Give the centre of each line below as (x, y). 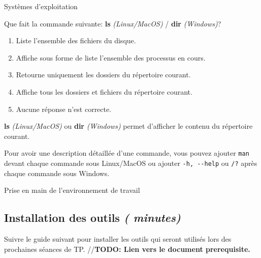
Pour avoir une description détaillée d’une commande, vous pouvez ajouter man (127, 153)
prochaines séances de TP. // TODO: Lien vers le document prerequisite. (127, 249)
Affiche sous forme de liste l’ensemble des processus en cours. (111, 57)
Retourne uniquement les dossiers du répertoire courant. (103, 75)
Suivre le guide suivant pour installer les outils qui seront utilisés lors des (118, 239)
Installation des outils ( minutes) (92, 218)
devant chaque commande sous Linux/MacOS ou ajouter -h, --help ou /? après (131, 163)
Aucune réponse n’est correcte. (64, 109)
